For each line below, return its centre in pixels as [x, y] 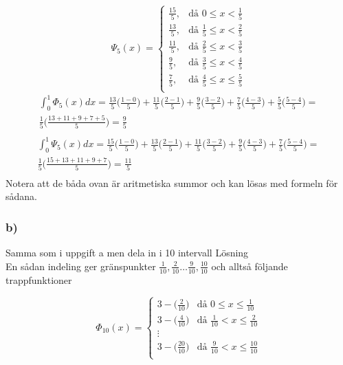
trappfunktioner [39, 279]
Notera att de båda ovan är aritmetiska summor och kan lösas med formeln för [172, 182]
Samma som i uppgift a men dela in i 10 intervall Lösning [127, 253]
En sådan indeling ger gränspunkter [81, 266]
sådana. [21, 196]
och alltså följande [250, 266]
